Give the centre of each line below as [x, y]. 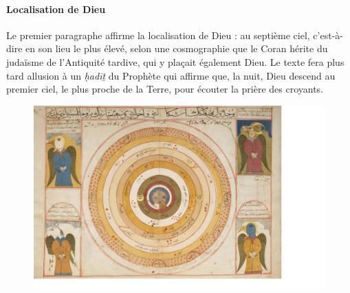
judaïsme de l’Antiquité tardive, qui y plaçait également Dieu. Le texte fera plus [175, 61]
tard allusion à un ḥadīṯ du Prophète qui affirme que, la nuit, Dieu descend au [171, 75]
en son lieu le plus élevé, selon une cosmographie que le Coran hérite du [177, 48]
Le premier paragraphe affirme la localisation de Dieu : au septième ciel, [158, 35]
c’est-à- [328, 35]
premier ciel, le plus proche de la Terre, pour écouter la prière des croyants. [165, 89]
